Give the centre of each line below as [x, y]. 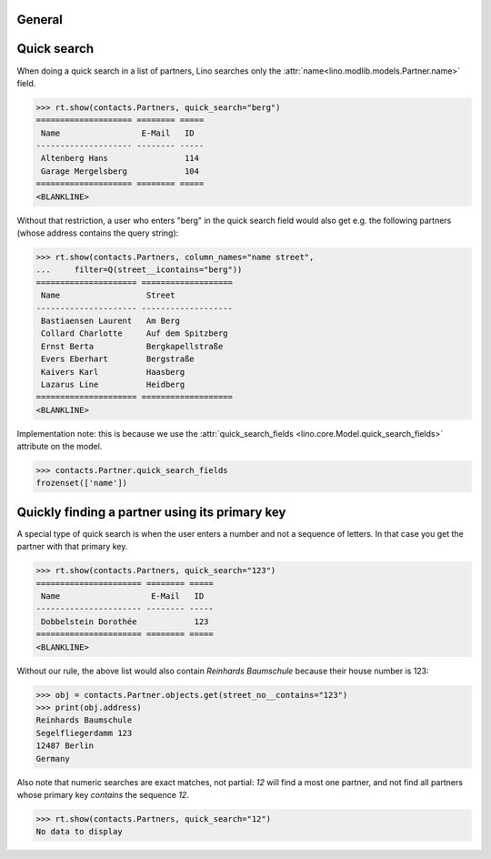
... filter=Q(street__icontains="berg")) [139, 270]
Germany [53, 758]
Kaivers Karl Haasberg [113, 372]
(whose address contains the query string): [98, 233]
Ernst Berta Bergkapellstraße [132, 346]
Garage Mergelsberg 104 [120, 171]
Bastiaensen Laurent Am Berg [111, 320]
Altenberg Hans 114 [120, 158]
